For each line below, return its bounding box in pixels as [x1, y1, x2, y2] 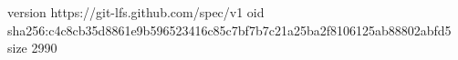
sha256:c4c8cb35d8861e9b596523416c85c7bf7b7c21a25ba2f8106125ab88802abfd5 [7, 20, 452, 39]
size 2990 [7, 38, 57, 57]
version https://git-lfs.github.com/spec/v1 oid [7, 3, 265, 21]
